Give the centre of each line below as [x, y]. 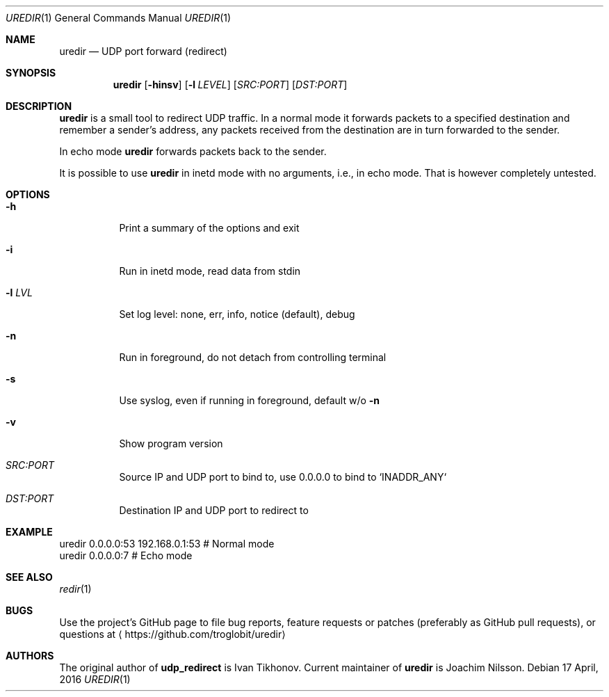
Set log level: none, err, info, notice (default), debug [237, 314]
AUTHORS [30, 656]
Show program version [171, 443]
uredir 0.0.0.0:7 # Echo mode [126, 555]
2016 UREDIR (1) [95, 679]
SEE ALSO [29, 577]
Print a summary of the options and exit [209, 228]
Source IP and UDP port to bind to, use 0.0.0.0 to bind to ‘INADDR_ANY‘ [283, 477]
